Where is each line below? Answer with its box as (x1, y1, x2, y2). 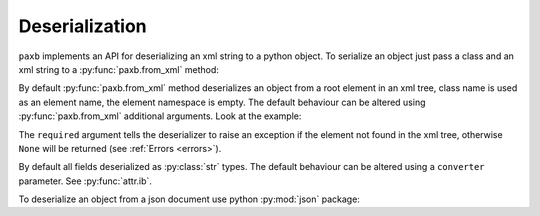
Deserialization (18, 15, 147, 37)
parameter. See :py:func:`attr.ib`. (18, 175, 152, 187)
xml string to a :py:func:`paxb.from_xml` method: (18, 63, 220, 75)
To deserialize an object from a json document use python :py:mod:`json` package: (18, 193, 360, 205)
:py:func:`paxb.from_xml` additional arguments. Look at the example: (18, 110, 302, 122)
